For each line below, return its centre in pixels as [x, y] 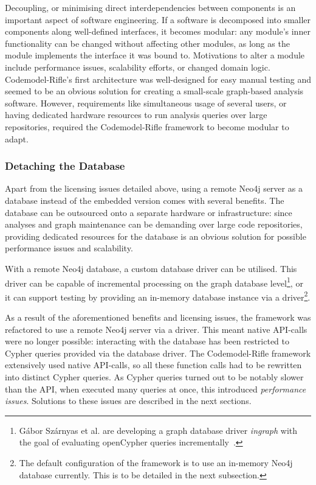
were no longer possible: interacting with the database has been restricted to [147, 341]
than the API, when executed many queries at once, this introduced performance [156, 389]
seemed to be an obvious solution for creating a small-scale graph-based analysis [154, 91]
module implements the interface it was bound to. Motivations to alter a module [155, 55]
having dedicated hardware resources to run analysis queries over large [136, 115]
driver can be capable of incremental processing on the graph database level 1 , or [154, 282]
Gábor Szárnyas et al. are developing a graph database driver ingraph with [158, 430]
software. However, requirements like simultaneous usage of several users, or [146, 103]
